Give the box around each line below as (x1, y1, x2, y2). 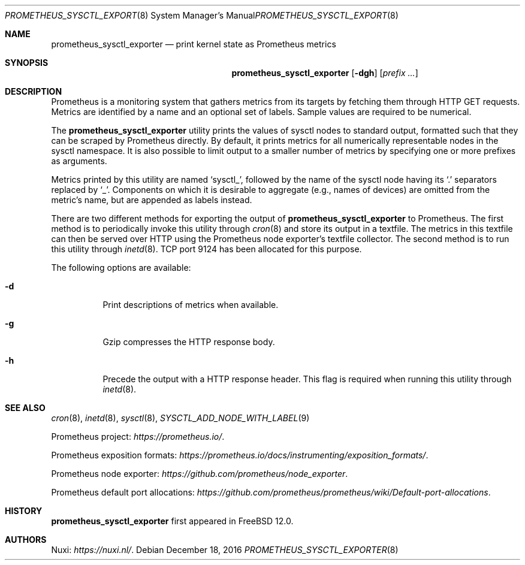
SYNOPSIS (5, 58, 49, 68)
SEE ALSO (5, 403, 46, 413)
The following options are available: (51, 262, 191, 273)
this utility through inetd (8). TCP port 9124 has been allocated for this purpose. (51, 244, 362, 254)
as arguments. (51, 156, 107, 166)
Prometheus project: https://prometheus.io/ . (51, 431, 225, 442)
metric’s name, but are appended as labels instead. (51, 195, 252, 205)
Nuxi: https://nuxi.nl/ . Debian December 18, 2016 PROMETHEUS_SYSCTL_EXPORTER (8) (51, 545, 399, 555)
